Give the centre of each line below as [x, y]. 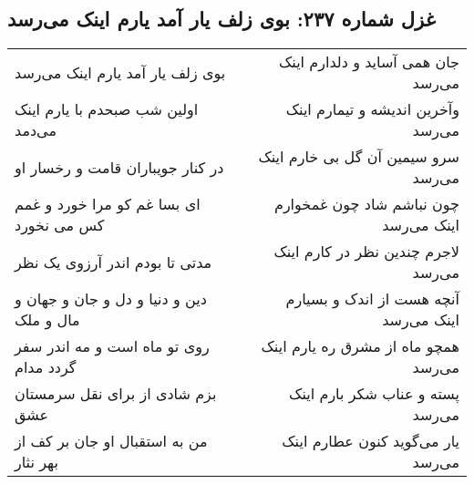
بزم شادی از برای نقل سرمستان [116, 394]
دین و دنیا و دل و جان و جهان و [111, 299]
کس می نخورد [60, 225]
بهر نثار [36, 462]
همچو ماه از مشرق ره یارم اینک [360, 346]
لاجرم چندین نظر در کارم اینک [366, 252]
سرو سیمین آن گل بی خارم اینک [359, 157]
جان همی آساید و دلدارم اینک [369, 62]
